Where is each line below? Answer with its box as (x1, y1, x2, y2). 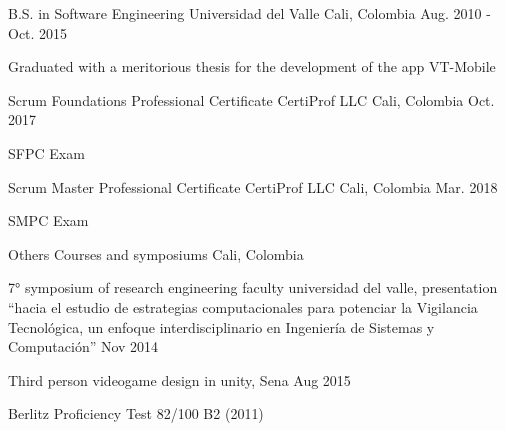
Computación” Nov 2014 (8, 336, 159, 357)
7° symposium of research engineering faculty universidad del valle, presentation (8, 277, 498, 298)
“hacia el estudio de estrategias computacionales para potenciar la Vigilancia (8, 296, 478, 317)
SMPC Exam (8, 210, 89, 231)
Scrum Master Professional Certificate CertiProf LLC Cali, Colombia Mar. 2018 (8, 176, 498, 197)
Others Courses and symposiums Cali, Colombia (8, 243, 304, 264)
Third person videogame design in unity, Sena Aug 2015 (8, 369, 351, 390)
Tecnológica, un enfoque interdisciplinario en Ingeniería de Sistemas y (8, 316, 435, 337)
